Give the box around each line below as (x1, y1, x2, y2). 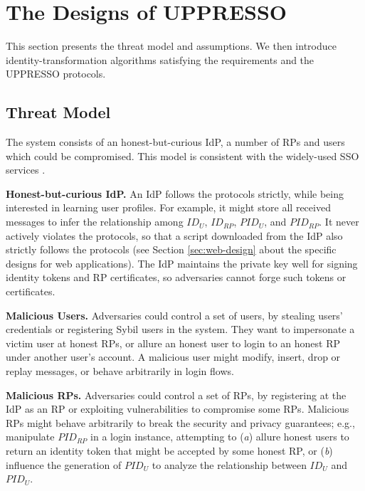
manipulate (6, 429, 55, 444)
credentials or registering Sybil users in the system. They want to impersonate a (6, 322, 355, 337)
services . (6, 162, 46, 177)
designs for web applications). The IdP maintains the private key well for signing (6, 255, 358, 270)
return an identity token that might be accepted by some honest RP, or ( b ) (6, 443, 333, 458)
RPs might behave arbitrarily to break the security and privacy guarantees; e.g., (6, 415, 355, 430)
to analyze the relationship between (152, 457, 307, 472)
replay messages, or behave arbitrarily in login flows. (6, 364, 234, 379)
